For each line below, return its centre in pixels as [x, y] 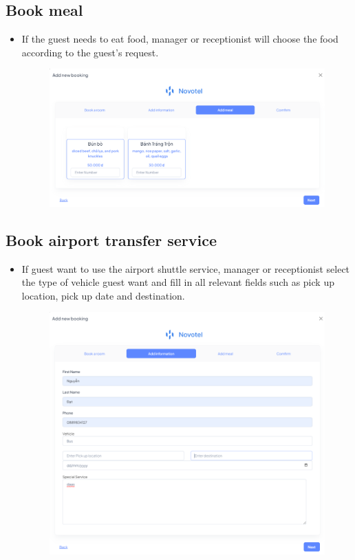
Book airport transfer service [111, 239]
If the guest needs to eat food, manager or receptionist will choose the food [180, 39]
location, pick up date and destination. [103, 295]
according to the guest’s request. [90, 52]
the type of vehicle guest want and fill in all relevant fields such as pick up [178, 282]
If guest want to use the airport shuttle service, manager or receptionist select [186, 268]
